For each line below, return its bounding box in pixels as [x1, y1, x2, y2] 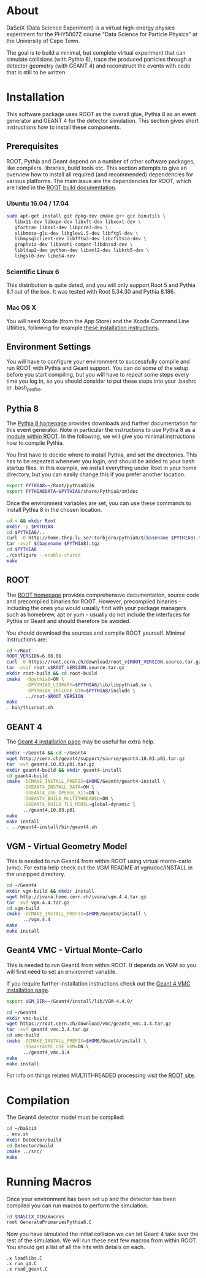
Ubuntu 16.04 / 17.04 [6, 199, 69, 208]
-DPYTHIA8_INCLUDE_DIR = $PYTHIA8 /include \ [25, 688, 136, 694]
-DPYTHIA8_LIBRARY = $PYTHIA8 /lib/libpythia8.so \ [25, 681, 152, 688]
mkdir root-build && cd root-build [6, 670, 97, 676]
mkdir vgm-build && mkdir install [6, 888, 95, 894]
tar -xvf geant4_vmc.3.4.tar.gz [6, 1027, 89, 1033]
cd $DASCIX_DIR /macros [6, 1213, 64, 1220]
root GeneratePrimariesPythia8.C [6, 1219, 92, 1226]
